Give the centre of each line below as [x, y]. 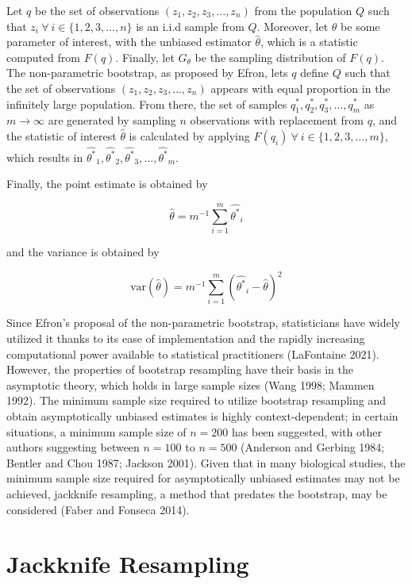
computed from [43, 57]
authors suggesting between [73, 447]
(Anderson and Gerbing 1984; [313, 447]
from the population [303, 10]
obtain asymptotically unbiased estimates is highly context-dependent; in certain [202, 415]
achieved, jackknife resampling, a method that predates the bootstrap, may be [197, 493]
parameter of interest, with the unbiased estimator [129, 42]
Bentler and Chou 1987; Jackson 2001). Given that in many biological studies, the [206, 462]
